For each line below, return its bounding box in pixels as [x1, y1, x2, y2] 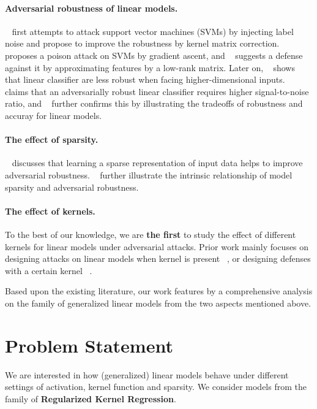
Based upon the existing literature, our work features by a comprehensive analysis [5, 285, 313, 297]
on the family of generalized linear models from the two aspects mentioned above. [5, 296, 311, 309]
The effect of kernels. [5, 204, 95, 217]
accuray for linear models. [5, 109, 102, 121]
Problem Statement [5, 332, 173, 357]
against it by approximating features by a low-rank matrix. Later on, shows [5, 61, 295, 74]
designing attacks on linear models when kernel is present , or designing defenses [5, 252, 311, 265]
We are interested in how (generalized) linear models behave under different [5, 368, 289, 381]
